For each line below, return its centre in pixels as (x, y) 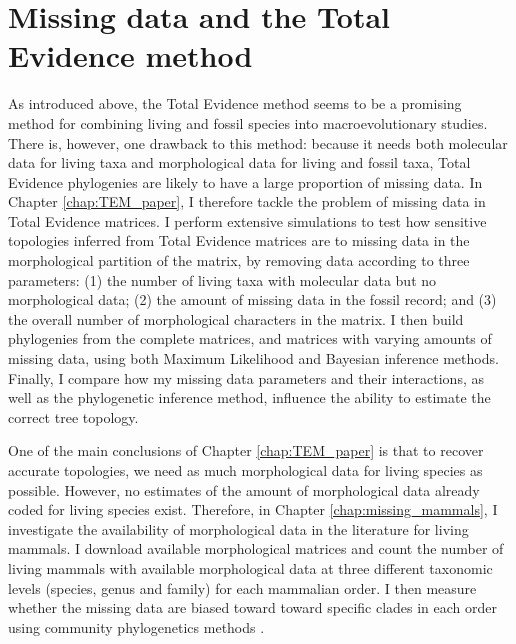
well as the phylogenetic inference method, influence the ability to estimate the (249, 397)
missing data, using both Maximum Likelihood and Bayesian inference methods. (253, 358)
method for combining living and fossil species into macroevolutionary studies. (248, 122)
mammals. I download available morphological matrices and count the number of (256, 548)
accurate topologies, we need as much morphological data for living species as (245, 470)
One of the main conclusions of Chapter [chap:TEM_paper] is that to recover (246, 450)
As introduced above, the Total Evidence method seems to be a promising (235, 103)
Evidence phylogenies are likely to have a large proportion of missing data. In (245, 181)
